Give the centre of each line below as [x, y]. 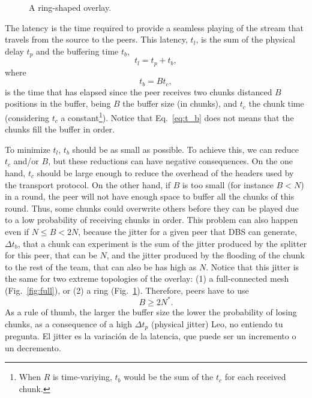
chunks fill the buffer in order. [60, 129]
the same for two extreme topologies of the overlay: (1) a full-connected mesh [147, 278]
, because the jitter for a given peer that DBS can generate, [187, 231]
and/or [26, 161]
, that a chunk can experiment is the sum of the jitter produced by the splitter [162, 243]
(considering [27, 117]
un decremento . [33, 347]
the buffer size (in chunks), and [180, 103]
